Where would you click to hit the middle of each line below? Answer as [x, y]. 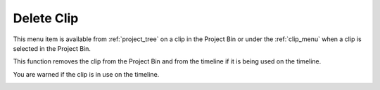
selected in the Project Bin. [52, 48]
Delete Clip [46, 18]
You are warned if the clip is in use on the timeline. [86, 74]
